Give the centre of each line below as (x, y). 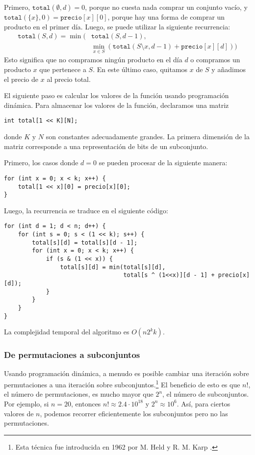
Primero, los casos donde (41, 163)
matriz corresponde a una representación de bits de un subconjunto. (106, 146)
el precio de (21, 79)
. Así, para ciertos (204, 403)
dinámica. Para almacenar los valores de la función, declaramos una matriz (116, 105)
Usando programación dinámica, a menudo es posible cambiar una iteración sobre (127, 373)
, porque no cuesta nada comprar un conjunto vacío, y (166, 7)
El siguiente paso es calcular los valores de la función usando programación (116, 95)
